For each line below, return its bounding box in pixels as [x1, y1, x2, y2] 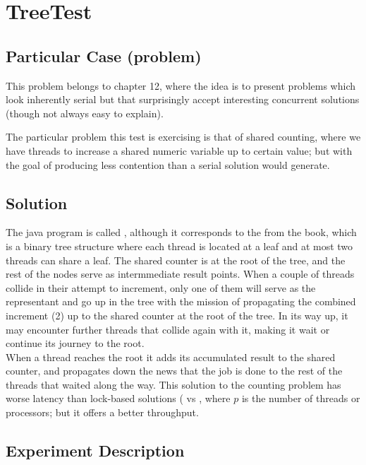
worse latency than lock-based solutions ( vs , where [6, 391, 231, 406]
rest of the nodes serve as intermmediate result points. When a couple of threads [6, 266, 355, 281]
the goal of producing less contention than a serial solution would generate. [6, 157, 330, 172]
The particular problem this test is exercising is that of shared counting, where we [6, 129, 361, 144]
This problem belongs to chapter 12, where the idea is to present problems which [6, 78, 355, 93]
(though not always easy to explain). [6, 105, 164, 120]
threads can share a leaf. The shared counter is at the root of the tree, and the [6, 252, 346, 267]
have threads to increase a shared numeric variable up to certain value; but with [6, 143, 353, 158]
